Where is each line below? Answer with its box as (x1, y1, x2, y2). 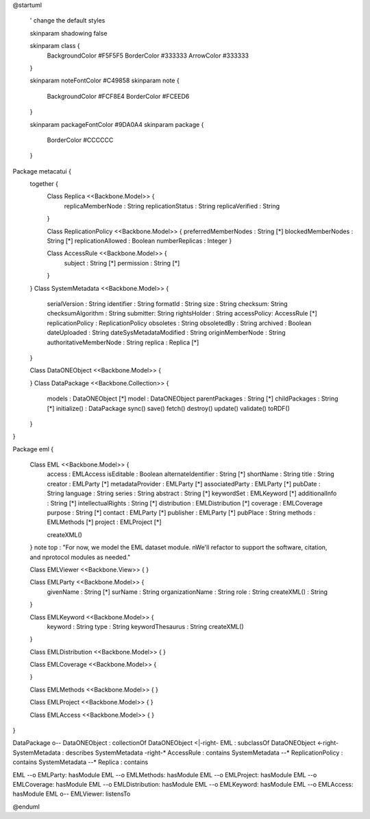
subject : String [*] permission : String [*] (64, 259, 180, 267)
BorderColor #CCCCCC (47, 136, 114, 144)
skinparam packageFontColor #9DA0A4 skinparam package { (29, 120, 204, 128)
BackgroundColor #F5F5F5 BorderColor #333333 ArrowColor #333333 (47, 51, 249, 60)
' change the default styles (29, 16, 106, 25)
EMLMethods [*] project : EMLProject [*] (47, 518, 162, 526)
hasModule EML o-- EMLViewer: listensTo (12, 790, 131, 798)
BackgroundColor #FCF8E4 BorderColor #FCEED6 (47, 92, 190, 100)
